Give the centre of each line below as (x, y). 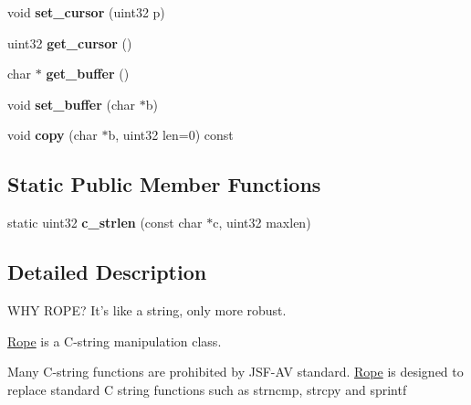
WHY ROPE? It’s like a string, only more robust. (147, 309)
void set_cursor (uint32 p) (86, 12)
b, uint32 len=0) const (171, 135)
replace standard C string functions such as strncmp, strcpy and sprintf (207, 389)
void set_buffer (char (72, 104)
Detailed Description (107, 272)
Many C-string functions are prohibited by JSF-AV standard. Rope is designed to (235, 372)
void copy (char (52, 135)
